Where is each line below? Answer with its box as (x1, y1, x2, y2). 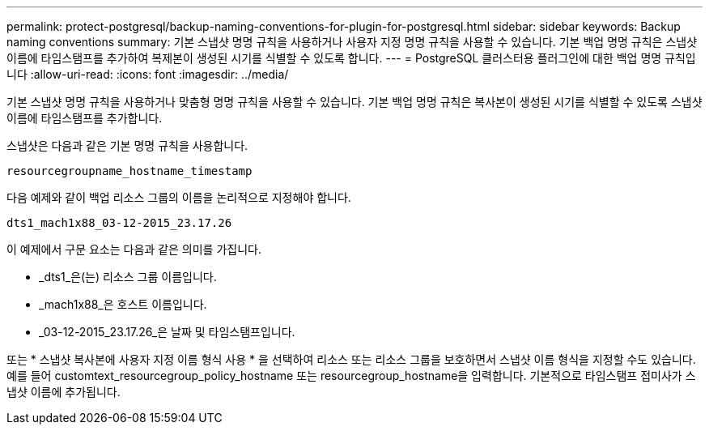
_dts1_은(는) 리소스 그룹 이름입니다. (39, 270, 217, 284)
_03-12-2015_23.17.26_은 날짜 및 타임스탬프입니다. (39, 325, 295, 339)
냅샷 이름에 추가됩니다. (6, 385, 121, 399)
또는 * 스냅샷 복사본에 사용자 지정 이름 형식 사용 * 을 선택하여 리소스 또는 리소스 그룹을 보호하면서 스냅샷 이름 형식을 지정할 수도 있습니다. (6, 352, 696, 366)
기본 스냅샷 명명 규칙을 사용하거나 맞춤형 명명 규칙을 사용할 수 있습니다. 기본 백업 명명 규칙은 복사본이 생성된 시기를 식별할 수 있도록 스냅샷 (6, 95, 703, 109)
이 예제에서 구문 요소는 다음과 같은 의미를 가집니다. (6, 242, 261, 256)
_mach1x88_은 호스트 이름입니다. (39, 297, 207, 311)
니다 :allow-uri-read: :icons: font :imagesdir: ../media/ (6, 67, 289, 81)
